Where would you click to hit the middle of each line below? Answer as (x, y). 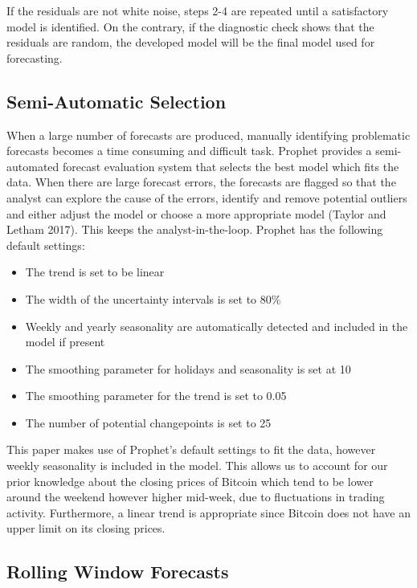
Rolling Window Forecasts (118, 572)
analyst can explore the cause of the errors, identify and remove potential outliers (207, 197)
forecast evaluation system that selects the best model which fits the (231, 166)
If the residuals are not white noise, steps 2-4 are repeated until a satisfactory (198, 10)
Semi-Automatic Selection (117, 101)
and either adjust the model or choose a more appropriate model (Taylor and (196, 213)
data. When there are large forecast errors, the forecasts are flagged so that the (201, 182)
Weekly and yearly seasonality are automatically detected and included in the (217, 326)
